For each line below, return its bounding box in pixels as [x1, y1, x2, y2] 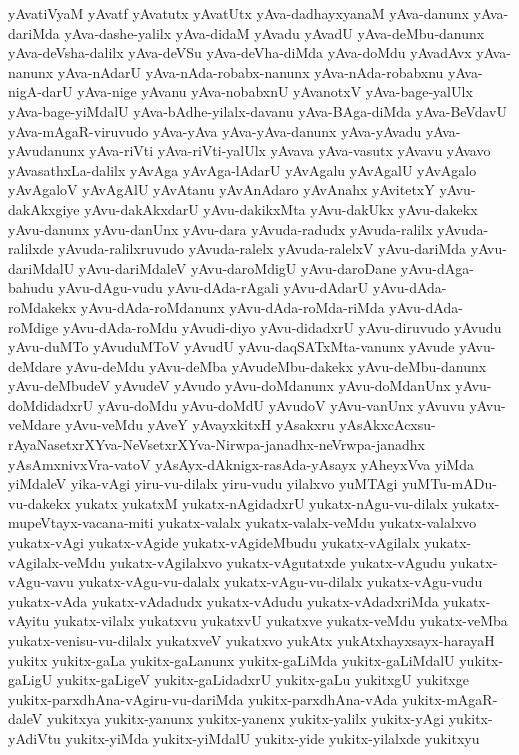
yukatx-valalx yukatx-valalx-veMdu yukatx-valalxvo [158, 512, 477, 533]
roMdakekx [8, 296, 77, 317]
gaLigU [8, 669, 53, 690]
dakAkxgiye [8, 198, 80, 219]
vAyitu [8, 610, 50, 631]
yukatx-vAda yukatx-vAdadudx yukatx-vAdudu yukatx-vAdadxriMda [8, 590, 439, 611]
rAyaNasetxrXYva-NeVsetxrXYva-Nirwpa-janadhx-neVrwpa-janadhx [8, 434, 425, 455]
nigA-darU [8, 81, 73, 102]
